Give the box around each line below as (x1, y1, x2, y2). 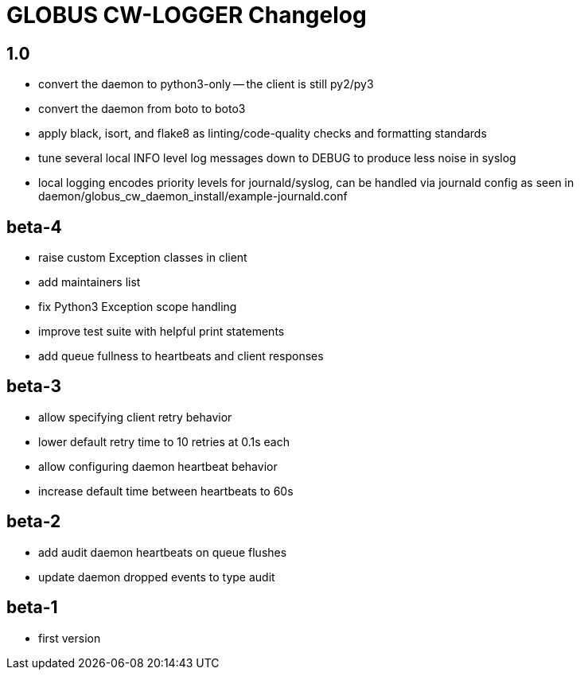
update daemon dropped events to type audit (38, 569, 275, 584)
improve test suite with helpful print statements (38, 324, 285, 339)
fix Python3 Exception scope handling (38, 300, 237, 314)
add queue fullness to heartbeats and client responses (38, 349, 324, 363)
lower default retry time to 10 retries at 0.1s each (38, 434, 290, 449)
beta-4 (6, 216, 62, 237)
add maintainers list (38, 275, 141, 289)
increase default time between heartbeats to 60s (38, 484, 294, 498)
